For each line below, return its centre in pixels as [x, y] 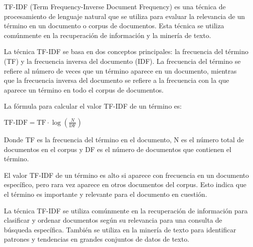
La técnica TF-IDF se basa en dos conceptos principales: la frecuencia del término [126, 51]
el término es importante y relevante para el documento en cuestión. [106, 194]
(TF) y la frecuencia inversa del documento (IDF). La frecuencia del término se [122, 61]
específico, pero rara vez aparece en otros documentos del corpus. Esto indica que [125, 184]
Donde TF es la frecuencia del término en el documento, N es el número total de [124, 139]
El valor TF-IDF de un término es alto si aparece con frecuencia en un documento [126, 175]
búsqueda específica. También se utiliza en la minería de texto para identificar [120, 229]
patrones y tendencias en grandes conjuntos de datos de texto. [97, 239]
